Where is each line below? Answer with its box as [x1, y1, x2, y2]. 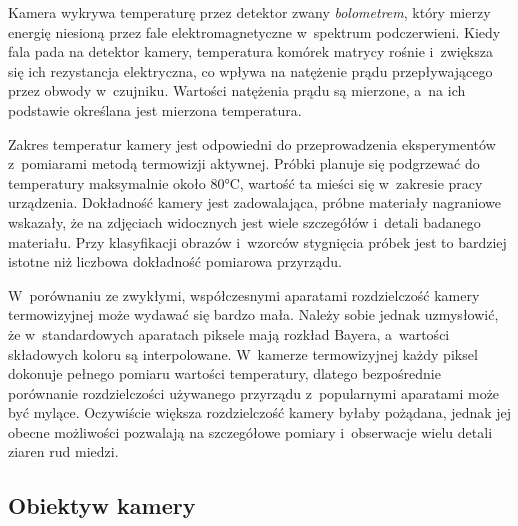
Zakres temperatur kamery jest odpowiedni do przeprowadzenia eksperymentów [8, 133, 496, 154]
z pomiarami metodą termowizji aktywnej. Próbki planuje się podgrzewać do [8, 153, 480, 174]
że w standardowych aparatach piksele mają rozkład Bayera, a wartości [8, 323, 450, 344]
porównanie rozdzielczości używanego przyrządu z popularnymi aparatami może [8, 382, 500, 403]
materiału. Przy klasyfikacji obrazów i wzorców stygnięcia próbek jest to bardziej [8, 231, 507, 252]
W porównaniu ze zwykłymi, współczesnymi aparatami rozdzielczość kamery [8, 284, 480, 305]
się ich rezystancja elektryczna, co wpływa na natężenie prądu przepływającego [8, 60, 493, 81]
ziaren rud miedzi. [8, 441, 119, 462]
